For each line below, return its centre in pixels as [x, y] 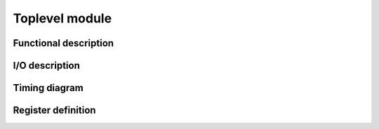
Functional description [64, 43]
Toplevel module [62, 18]
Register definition [54, 110]
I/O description [46, 66]
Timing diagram [48, 88]
